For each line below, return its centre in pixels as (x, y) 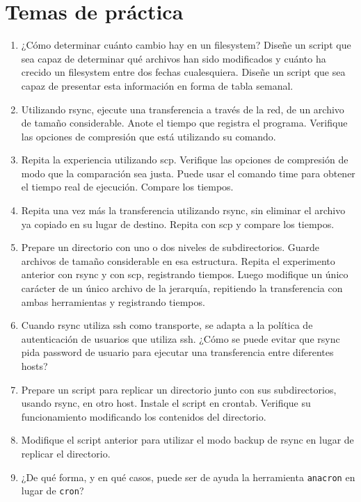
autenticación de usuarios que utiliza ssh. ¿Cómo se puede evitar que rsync (180, 338)
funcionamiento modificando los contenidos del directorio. (144, 416)
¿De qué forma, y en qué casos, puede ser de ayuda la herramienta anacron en (188, 477)
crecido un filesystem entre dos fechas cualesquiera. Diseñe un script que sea (183, 72)
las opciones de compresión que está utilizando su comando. (149, 136)
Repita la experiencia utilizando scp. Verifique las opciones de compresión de (185, 160)
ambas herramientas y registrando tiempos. (113, 301)
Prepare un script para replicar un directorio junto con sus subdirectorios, (179, 389)
